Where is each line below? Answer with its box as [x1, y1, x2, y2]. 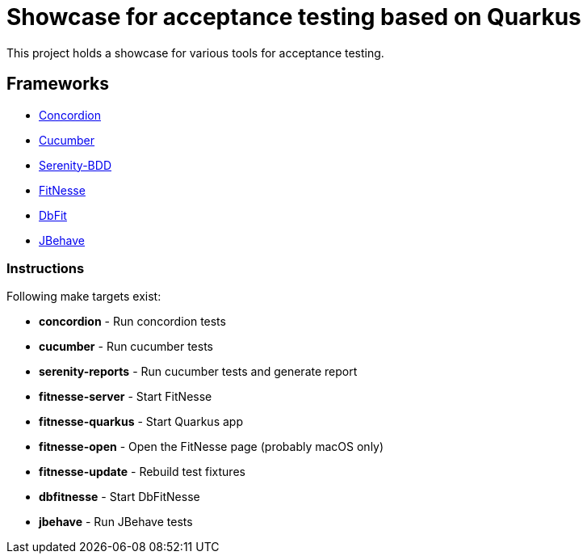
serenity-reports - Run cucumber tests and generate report [39, 364, 358, 379]
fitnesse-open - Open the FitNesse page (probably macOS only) [39, 440, 384, 454]
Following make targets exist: [6, 289, 161, 304]
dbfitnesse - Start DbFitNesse [39, 490, 200, 504]
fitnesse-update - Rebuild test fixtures [39, 465, 245, 479]
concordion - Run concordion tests [39, 314, 226, 329]
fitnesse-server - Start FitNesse [39, 389, 212, 404]
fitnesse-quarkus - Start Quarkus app [39, 415, 243, 429]
